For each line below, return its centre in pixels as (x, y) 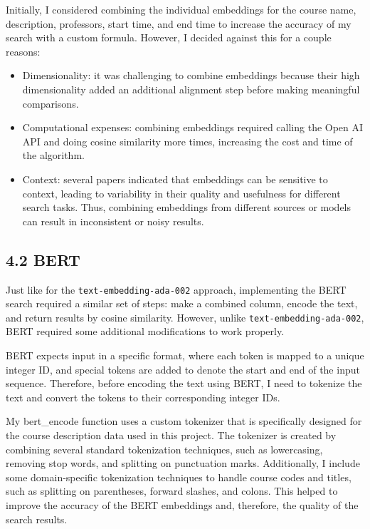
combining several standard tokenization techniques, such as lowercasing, (164, 449)
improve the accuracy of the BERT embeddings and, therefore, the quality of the (182, 504)
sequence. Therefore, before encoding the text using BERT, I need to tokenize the (184, 383)
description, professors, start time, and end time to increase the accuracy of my (179, 23)
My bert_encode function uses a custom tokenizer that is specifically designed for (184, 421)
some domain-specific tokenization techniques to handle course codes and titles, (179, 477)
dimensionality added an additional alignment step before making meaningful (191, 89)
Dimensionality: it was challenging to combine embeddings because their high (191, 75)
